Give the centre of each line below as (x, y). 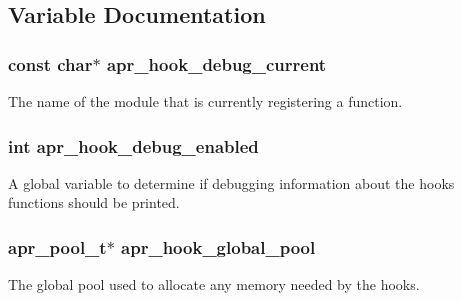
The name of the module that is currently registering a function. (205, 101)
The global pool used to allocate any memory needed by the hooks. (214, 284)
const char (50, 63)
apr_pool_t (57, 246)
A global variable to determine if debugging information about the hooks (231, 182)
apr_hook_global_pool (218, 246)
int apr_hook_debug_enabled (133, 145)
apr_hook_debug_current (216, 63)
